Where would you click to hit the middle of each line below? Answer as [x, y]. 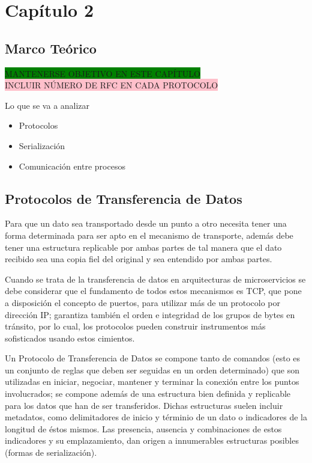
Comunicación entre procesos [72, 166]
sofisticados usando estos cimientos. [70, 338]
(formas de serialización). [51, 452]
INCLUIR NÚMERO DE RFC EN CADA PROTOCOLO [112, 85]
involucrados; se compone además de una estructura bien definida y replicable [148, 394]
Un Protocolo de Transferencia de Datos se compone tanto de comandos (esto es [153, 358]
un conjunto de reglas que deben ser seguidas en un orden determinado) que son [152, 369]
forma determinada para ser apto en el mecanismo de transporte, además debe [149, 235]
